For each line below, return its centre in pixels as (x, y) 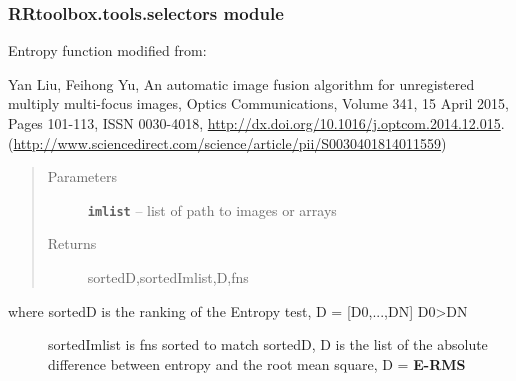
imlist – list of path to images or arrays (212, 209)
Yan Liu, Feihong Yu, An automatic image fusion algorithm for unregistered (241, 83)
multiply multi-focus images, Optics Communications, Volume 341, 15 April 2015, (258, 103)
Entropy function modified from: (107, 50)
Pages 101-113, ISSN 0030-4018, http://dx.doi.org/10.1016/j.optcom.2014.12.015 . (256, 123)
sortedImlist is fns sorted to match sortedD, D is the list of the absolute (268, 344)
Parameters (82, 176)
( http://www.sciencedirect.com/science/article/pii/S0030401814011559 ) (227, 142)
